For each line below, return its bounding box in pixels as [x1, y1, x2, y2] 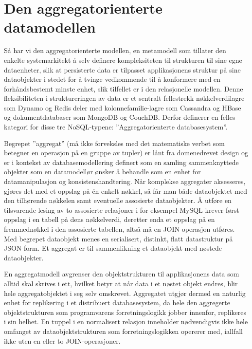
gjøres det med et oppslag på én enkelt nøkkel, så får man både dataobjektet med [4, 185, 248, 196]
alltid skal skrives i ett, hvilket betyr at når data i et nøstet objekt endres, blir [4, 278, 238, 288]
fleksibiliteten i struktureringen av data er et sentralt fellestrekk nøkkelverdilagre [4, 93, 245, 103]
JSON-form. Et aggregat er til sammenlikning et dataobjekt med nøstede [4, 243, 222, 253]
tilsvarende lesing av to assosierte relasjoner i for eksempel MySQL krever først [4, 204, 239, 215]
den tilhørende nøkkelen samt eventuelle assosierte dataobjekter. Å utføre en [4, 195, 232, 205]
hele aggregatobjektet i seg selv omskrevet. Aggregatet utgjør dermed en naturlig [4, 288, 246, 298]
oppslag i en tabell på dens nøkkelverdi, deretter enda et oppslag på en [4, 214, 215, 224]
